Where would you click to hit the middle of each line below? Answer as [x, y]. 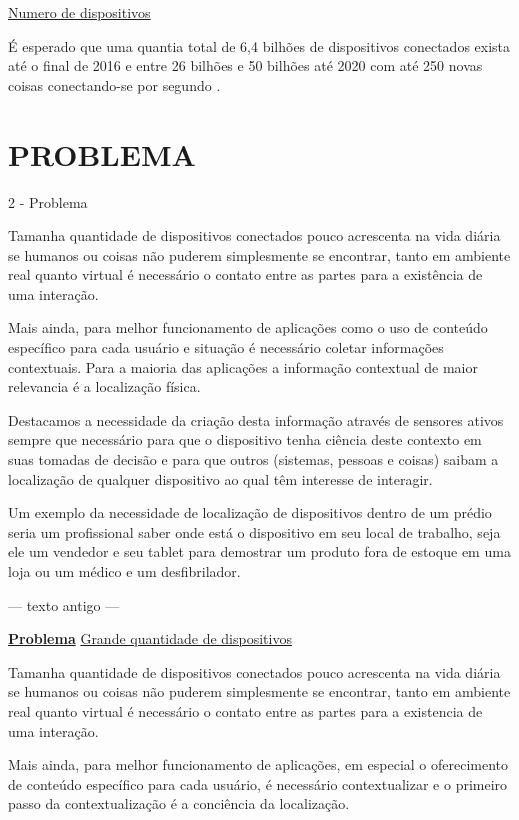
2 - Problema [48, 201]
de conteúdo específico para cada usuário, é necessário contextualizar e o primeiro [258, 783]
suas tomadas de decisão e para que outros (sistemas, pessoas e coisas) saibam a [253, 459]
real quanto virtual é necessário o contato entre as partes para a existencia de [245, 710]
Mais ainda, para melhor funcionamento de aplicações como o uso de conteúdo [248, 327]
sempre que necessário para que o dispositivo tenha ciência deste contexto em [245, 439]
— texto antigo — [64, 604]
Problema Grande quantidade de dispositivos [150, 638]
